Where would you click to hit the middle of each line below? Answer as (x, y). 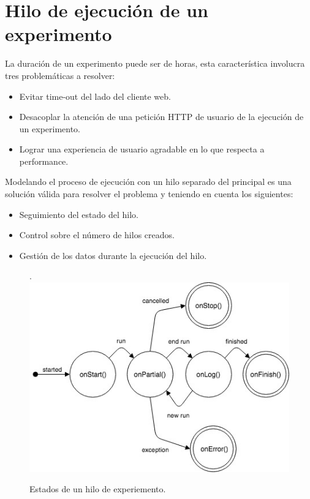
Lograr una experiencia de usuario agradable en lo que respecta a (142, 149)
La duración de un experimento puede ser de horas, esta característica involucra (155, 63)
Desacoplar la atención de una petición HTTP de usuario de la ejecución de (161, 117)
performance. (44, 161)
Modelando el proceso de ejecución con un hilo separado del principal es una (148, 182)
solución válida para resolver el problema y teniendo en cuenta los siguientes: (149, 194)
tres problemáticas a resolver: (60, 75)
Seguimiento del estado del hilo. (79, 214)
